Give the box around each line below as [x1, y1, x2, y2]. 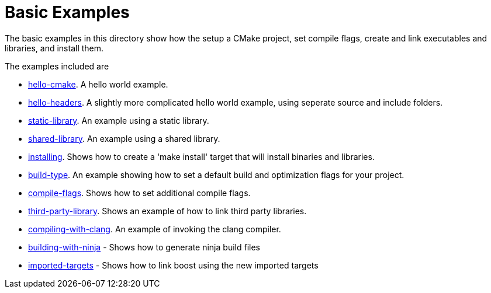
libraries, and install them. [5, 43, 104, 53]
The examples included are [5, 61, 109, 71]
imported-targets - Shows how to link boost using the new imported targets [28, 260, 319, 270]
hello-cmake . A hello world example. [28, 79, 168, 89]
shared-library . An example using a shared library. [28, 133, 220, 144]
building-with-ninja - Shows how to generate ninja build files [28, 242, 260, 252]
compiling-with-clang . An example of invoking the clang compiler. [28, 224, 281, 234]
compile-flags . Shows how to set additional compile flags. [28, 187, 251, 198]
